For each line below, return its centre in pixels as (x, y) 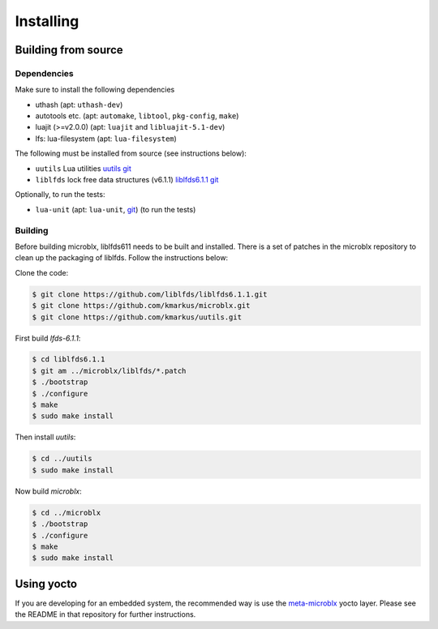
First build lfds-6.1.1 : (48, 338)
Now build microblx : (49, 491)
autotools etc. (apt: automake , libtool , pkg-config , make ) (137, 116)
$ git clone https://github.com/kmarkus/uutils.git (137, 317)
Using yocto (46, 584)
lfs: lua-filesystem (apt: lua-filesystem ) (106, 139)
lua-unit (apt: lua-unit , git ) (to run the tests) (116, 209)
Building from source (69, 50)
